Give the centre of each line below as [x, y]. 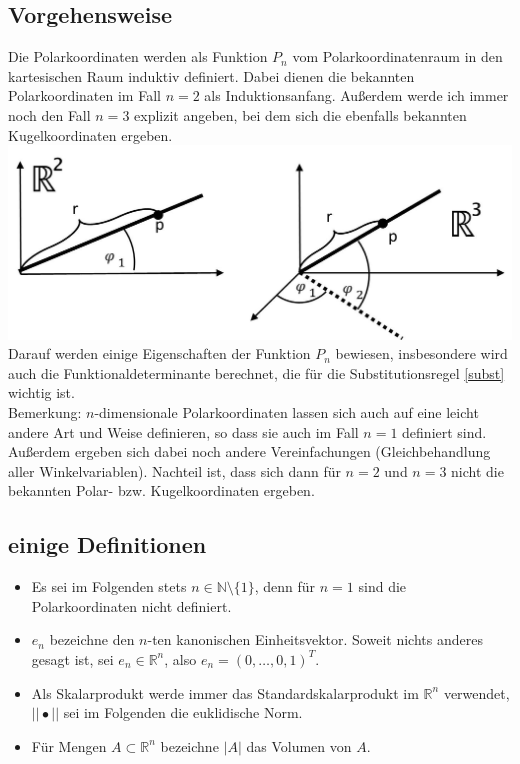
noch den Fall [49, 114]
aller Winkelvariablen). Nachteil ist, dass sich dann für [174, 470]
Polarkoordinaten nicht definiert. [131, 605]
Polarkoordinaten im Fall [84, 95]
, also [180, 658]
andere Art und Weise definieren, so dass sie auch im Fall [183, 431]
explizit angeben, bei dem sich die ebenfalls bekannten [300, 114]
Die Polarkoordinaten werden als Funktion [138, 56]
